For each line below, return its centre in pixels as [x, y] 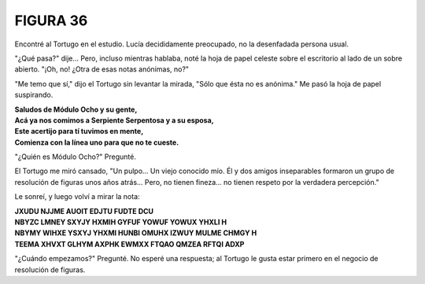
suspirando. [34, 95]
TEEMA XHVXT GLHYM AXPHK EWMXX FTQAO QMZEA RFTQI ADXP [129, 244]
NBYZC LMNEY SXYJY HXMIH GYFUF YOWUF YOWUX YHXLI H [121, 222]
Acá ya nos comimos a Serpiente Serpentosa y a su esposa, [114, 120]
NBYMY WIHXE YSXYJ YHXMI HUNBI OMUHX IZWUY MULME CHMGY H [136, 233]
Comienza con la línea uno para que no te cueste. [97, 142]
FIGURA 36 [51, 20]
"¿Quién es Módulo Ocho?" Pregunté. [76, 157]
